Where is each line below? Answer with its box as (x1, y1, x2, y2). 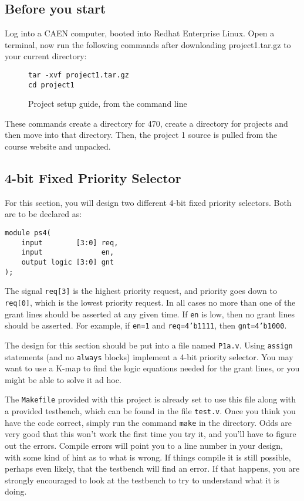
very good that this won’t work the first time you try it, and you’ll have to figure (5, 428, 296, 440)
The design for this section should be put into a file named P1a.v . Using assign (5, 338, 293, 351)
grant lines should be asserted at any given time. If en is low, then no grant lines (5, 307, 295, 320)
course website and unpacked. (5, 140, 111, 153)
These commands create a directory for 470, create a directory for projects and (5, 117, 288, 129)
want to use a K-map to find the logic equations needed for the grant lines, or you (5, 362, 300, 374)
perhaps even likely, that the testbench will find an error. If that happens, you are (5, 462, 300, 475)
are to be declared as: (5, 208, 82, 220)
